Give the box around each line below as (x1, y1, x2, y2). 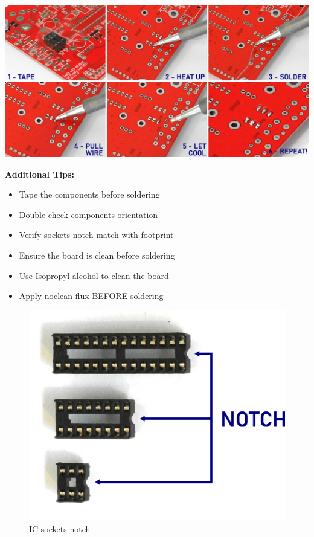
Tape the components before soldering (19, 188, 160, 201)
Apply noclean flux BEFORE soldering (19, 289, 164, 302)
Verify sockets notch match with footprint (19, 228, 174, 241)
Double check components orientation (19, 208, 158, 220)
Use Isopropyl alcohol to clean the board (19, 269, 169, 281)
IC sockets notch (29, 522, 91, 535)
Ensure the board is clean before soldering (19, 248, 175, 261)
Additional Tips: (5, 167, 74, 180)
